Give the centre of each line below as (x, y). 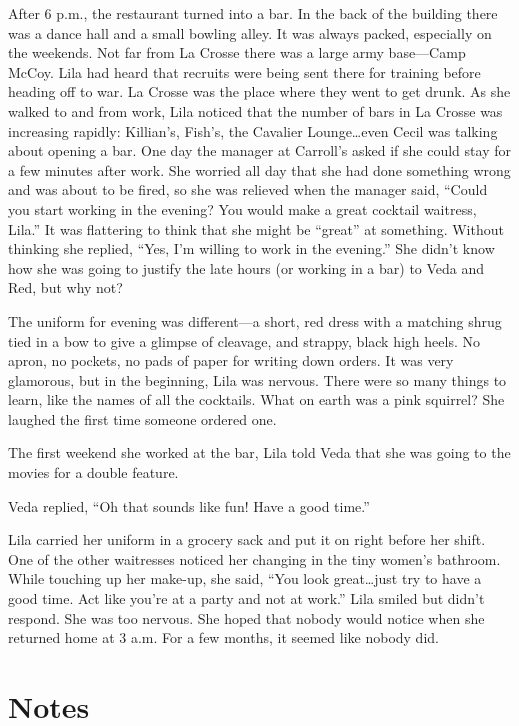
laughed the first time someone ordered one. (142, 418)
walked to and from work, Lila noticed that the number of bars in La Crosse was (255, 110)
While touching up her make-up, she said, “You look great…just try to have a (245, 578)
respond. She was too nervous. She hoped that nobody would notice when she (246, 617)
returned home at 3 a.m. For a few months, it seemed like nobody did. (223, 637)
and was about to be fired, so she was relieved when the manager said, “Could (248, 189)
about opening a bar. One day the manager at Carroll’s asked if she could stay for (259, 150)
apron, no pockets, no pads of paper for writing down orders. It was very (231, 360)
